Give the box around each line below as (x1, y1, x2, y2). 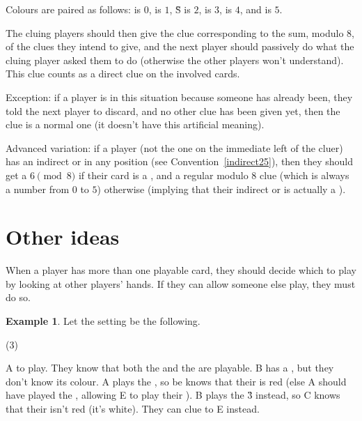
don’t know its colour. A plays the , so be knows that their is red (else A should (6, 374, 347, 388)
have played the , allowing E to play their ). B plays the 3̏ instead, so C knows (6, 388, 340, 402)
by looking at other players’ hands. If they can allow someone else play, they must (6, 276, 356, 291)
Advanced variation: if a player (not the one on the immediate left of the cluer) (6, 140, 343, 155)
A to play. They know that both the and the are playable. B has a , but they (6, 360, 334, 375)
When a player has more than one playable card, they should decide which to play (6, 263, 356, 277)
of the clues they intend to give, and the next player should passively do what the (6, 39, 354, 54)
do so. (6, 290, 31, 305)
